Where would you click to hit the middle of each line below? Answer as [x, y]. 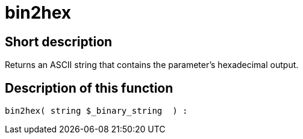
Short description [59, 42]
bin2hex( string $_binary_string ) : [96, 111]
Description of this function [89, 88]
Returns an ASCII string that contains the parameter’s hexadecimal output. [152, 65]
